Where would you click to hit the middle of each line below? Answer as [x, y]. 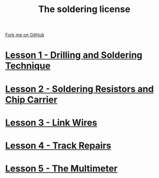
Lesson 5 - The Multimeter [61, 169]
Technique [28, 66]
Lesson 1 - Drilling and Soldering [74, 55]
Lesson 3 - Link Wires [51, 122]
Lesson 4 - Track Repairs [58, 146]
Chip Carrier [31, 100]
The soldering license [84, 9]
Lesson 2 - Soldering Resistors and [79, 89]
